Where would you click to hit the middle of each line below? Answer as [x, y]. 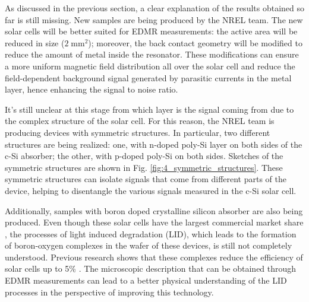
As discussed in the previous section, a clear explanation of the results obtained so [155, 8]
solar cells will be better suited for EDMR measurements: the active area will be [151, 31]
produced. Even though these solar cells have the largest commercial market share [154, 222]
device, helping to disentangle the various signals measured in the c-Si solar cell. [151, 190]
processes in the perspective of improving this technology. [109, 292]
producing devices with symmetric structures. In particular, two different [138, 132]
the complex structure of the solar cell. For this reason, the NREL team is [140, 121]
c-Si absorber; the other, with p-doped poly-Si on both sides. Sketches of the [144, 156]
